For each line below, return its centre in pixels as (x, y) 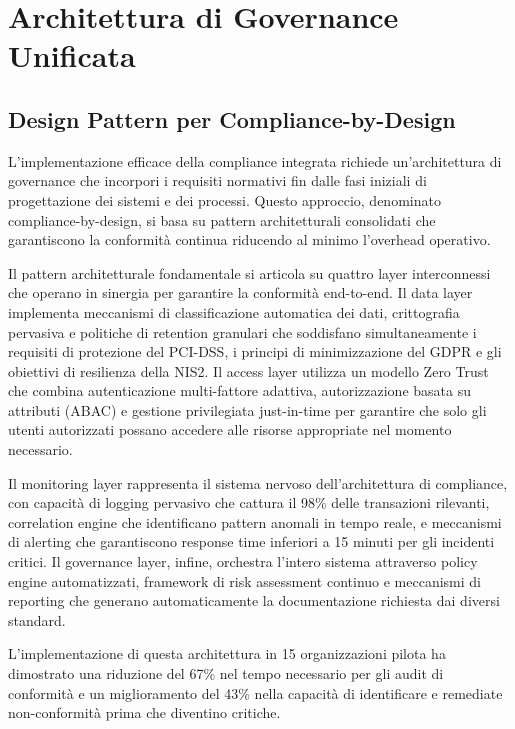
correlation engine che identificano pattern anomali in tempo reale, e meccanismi (255, 521)
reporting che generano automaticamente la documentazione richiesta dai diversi (254, 600)
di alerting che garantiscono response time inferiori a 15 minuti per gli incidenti (251, 541)
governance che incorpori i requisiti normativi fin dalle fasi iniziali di (217, 180)
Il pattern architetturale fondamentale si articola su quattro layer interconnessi (249, 272)
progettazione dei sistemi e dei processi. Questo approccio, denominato (224, 199)
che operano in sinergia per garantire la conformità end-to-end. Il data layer (240, 292)
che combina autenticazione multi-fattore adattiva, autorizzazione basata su (239, 390)
